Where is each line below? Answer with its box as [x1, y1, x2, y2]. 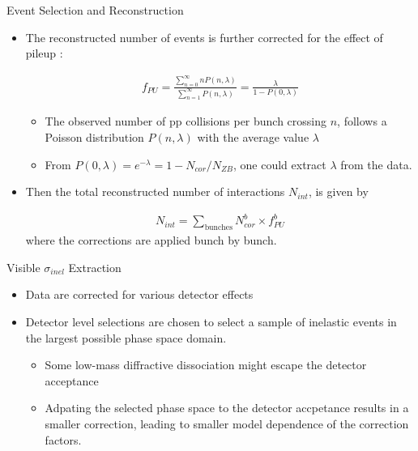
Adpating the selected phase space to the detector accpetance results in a [45, 399, 409, 416]
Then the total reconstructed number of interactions [25, 183, 285, 200]
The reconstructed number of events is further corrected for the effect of [25, 28, 383, 45]
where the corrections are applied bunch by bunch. [25, 232, 277, 249]
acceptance [45, 372, 99, 389]
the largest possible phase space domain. [25, 329, 227, 346]
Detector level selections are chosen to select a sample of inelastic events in [25, 313, 397, 330]
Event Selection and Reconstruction [6, 2, 184, 18]
